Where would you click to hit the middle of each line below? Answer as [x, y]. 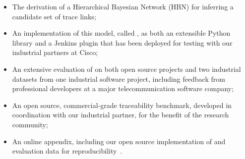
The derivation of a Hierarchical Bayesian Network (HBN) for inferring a [123, 6]
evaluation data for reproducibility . [67, 151]
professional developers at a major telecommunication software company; [123, 88]
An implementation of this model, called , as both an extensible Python [121, 33]
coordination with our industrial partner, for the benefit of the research [121, 115]
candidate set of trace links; [54, 16]
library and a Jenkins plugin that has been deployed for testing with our [122, 42]
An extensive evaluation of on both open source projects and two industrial [126, 69]
